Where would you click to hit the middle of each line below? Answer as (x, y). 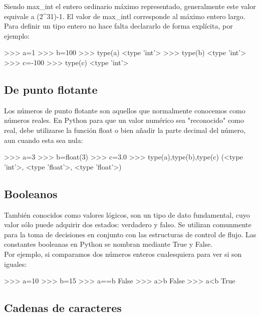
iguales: (16, 264)
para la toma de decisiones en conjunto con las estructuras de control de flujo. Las (130, 234)
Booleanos (31, 193)
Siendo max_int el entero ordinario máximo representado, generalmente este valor (130, 6)
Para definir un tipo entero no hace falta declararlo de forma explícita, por (118, 26)
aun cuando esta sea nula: (44, 140)
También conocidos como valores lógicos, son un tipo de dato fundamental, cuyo (127, 214)
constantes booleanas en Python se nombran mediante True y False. (108, 244)
